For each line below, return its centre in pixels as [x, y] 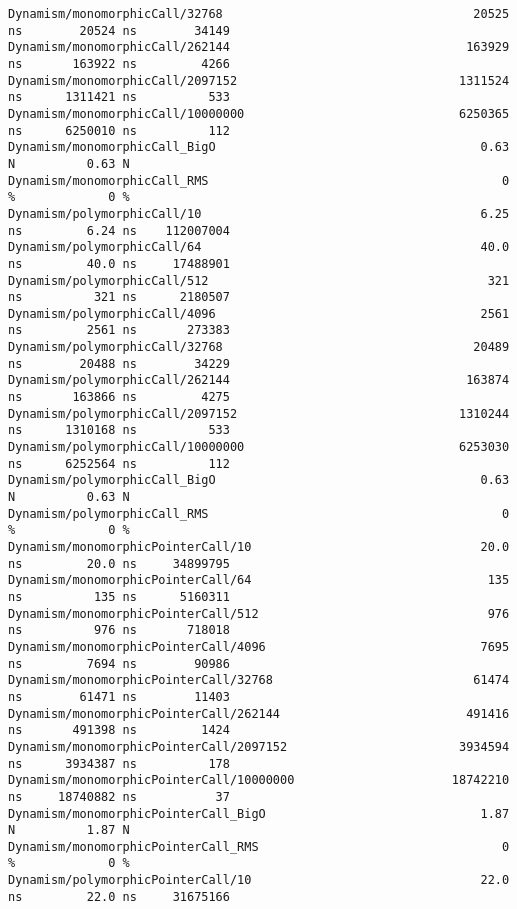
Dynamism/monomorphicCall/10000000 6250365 [259, 113]
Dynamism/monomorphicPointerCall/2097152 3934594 [259, 746]
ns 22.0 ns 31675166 [119, 896]
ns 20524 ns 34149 [119, 30]
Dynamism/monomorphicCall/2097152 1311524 [259, 80]
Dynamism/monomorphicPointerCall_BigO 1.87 [259, 813]
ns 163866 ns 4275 [119, 397]
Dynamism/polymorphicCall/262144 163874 [259, 380]
